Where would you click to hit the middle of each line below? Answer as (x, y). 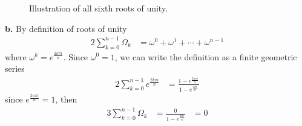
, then (66, 99)
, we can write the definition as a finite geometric (206, 56)
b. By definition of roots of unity (66, 28)
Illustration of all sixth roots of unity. (99, 8)
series (15, 68)
